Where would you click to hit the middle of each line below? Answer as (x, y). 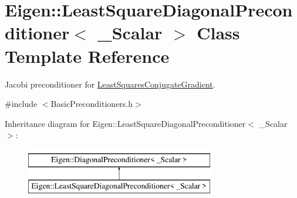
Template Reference (87, 56)
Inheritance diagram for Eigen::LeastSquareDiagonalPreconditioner (125, 123)
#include (21, 104)
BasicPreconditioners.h (92, 104)
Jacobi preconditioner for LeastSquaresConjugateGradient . (110, 84)
